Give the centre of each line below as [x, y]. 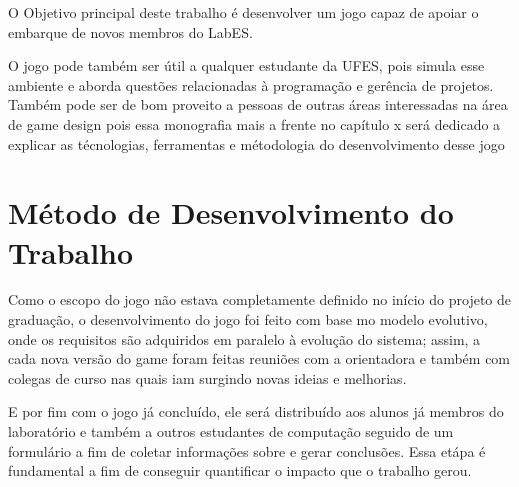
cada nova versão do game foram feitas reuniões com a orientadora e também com [259, 358]
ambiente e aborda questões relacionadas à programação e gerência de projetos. [251, 84]
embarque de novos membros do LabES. [130, 31]
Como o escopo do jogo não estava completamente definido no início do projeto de [259, 299]
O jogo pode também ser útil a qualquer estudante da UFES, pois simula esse [246, 65]
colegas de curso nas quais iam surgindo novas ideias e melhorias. [207, 377]
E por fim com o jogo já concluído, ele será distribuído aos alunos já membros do [256, 411]
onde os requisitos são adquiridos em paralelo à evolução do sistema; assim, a [244, 338]
